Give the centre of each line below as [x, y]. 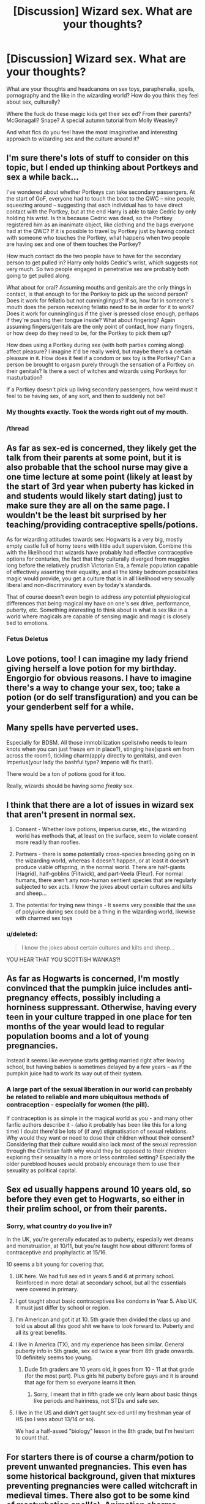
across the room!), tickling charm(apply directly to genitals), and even [94, 755]
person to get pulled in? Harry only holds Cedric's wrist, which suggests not [102, 263]
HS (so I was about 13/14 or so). [55, 1419]
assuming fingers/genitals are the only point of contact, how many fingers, [100, 326]
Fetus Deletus [28, 639]
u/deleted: [22, 934]
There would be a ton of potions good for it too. [66, 773]
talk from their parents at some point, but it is [94, 457]
